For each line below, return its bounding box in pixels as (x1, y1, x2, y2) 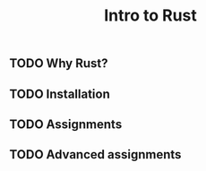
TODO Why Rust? (9, 56, 109, 72)
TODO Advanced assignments (9, 147, 182, 162)
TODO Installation (9, 86, 110, 101)
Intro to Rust (104, 5, 197, 26)
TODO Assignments (9, 116, 123, 132)
